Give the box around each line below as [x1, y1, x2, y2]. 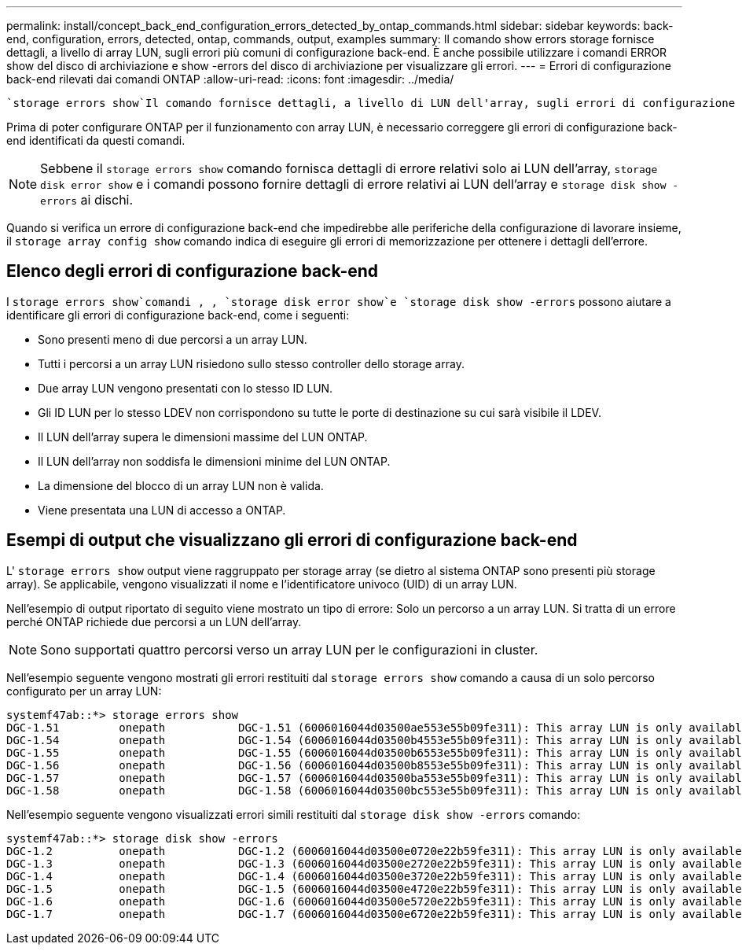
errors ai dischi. [40, 192, 134, 208]
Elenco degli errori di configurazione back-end [6, 261, 379, 282]
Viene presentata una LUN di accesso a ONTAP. [38, 503, 286, 517]
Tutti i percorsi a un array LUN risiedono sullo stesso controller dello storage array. [38, 356, 465, 370]
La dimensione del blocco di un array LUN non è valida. [38, 478, 324, 492]
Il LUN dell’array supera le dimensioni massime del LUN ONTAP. [38, 429, 368, 444]
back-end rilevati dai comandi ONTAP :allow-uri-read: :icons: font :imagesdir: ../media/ [6, 72, 454, 86]
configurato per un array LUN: [6, 684, 162, 698]
